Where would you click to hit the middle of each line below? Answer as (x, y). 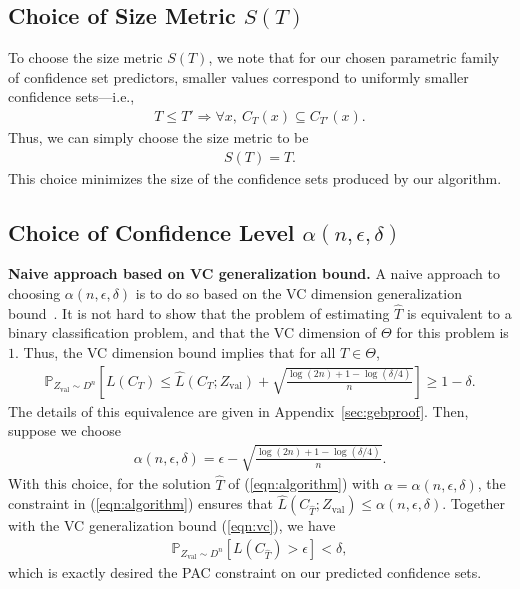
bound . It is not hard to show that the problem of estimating (199, 312)
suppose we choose (64, 430)
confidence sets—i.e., (71, 96)
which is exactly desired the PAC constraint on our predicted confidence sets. (245, 572)
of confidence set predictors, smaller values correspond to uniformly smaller (238, 76)
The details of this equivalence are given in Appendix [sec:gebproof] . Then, (238, 410)
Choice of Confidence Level (151, 231)
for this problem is (452, 332)
